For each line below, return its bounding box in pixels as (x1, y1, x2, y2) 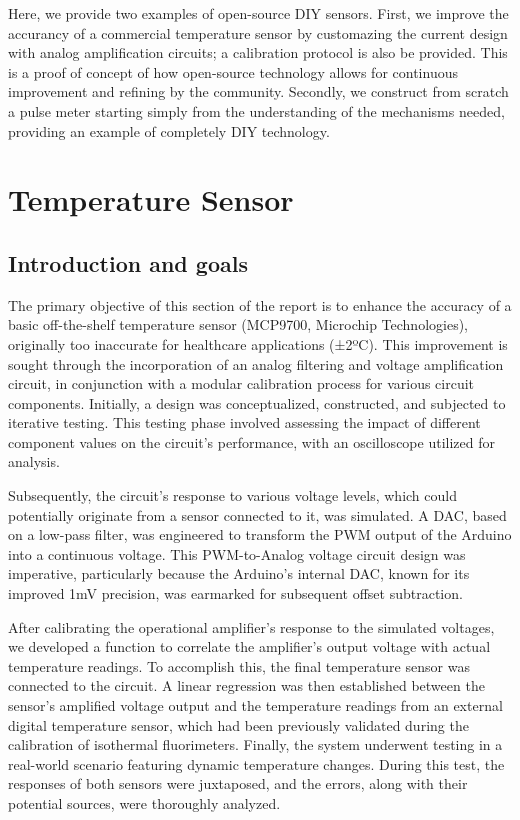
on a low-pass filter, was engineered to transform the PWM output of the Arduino (8, 524, 512, 545)
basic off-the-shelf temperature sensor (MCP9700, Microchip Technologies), (8, 314, 468, 335)
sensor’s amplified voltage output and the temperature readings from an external (8, 695, 503, 716)
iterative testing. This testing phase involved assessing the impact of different (8, 412, 481, 433)
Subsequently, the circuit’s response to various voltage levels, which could (8, 485, 457, 506)
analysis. (8, 451, 60, 472)
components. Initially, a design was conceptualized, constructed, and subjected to (8, 392, 506, 413)
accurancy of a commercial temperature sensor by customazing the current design (8, 22, 508, 43)
